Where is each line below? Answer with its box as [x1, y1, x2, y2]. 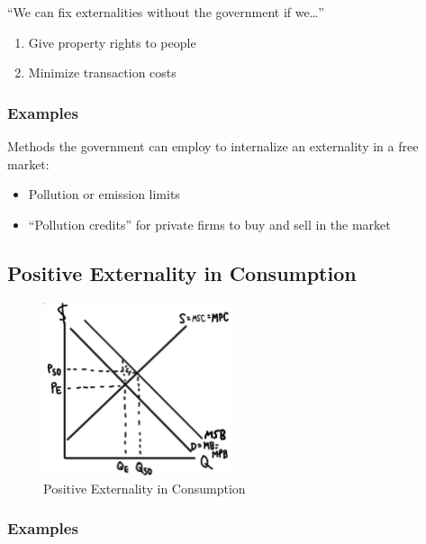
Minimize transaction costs [28, 63, 177, 82]
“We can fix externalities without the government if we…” [7, 3, 324, 21]
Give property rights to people [28, 32, 196, 51]
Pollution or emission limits [28, 185, 180, 204]
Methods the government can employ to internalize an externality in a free [7, 137, 419, 155]
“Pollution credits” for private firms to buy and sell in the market [28, 214, 391, 233]
